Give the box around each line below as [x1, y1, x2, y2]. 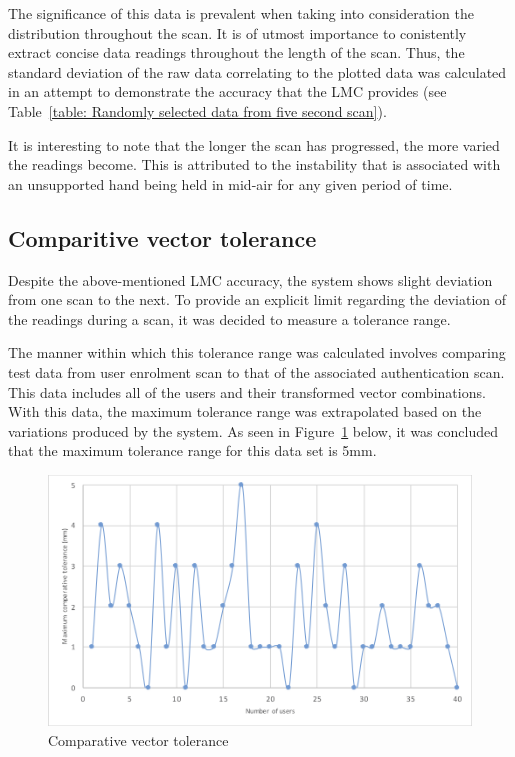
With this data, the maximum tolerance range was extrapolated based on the [8, 401, 482, 422]
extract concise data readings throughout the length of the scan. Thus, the [8, 42, 465, 63]
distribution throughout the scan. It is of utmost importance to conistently [8, 22, 467, 43]
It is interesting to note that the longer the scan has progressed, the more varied [8, 134, 500, 155]
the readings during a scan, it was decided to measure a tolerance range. [8, 308, 451, 329]
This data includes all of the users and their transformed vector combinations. [8, 381, 486, 402]
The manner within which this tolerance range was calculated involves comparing [8, 342, 506, 363]
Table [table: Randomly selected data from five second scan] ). [8, 100, 387, 121]
